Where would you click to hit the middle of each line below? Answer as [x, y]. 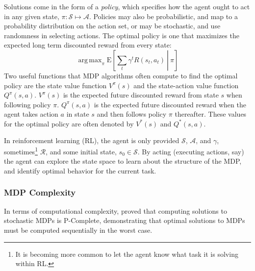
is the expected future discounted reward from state [141, 95]
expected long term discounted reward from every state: [88, 45]
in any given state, [32, 16]
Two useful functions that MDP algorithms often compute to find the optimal [121, 75]
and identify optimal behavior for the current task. [80, 170]
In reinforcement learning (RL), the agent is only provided [92, 140]
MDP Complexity [40, 192]
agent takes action [31, 114]
